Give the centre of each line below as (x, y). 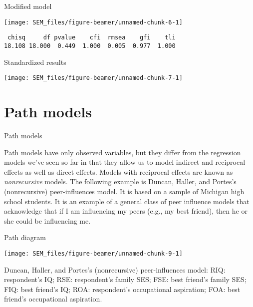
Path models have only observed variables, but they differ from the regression (123, 152)
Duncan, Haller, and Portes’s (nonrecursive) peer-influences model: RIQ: (115, 269)
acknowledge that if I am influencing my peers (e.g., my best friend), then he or (126, 211)
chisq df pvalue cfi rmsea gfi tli (92, 38)
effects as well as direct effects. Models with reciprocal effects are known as (119, 171)
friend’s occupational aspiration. (53, 299)
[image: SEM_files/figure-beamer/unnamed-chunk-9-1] (93, 253)
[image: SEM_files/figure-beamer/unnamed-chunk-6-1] (93, 22)
